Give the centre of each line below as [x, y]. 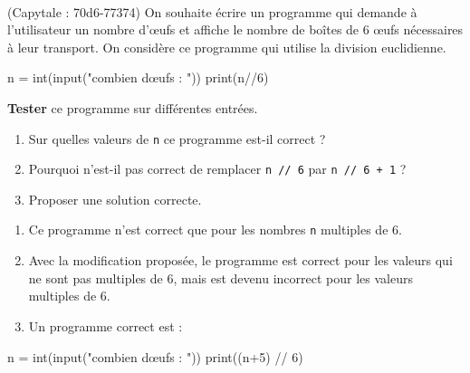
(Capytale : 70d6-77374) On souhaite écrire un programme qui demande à [212, 11]
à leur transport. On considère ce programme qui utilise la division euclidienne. [227, 47]
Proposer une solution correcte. [115, 199]
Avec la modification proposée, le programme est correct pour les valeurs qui [240, 260]
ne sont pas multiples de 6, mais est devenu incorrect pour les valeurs [221, 277]
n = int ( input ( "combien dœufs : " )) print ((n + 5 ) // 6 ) [155, 356]
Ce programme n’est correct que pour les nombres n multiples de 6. [215, 230]
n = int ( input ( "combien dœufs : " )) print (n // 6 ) [138, 77]
